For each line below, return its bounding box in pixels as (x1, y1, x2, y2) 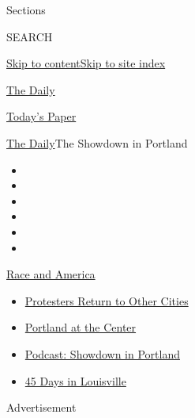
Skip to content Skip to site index (6, 55, 166, 71)
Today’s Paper (6, 108, 77, 125)
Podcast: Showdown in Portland (24, 345, 180, 362)
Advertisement (6, 399, 77, 416)
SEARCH (6, 28, 53, 44)
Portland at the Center (24, 319, 137, 336)
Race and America (6, 266, 96, 282)
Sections (6, 2, 46, 17)
